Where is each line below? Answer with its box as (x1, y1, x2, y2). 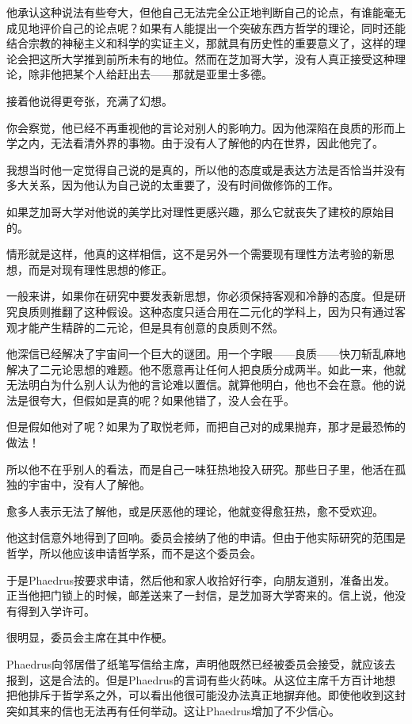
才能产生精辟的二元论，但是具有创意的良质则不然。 (17, 318, 284, 335)
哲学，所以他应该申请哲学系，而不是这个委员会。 (6, 545, 261, 562)
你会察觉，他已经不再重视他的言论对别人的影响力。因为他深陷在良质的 (6, 119, 372, 135)
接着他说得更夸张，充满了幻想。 (6, 92, 173, 109)
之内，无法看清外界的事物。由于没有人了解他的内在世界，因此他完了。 (17, 135, 383, 151)
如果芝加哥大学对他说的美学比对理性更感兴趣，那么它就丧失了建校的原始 (6, 203, 383, 219)
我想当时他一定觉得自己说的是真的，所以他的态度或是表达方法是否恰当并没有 (6, 161, 406, 177)
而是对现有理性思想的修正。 (28, 261, 173, 277)
